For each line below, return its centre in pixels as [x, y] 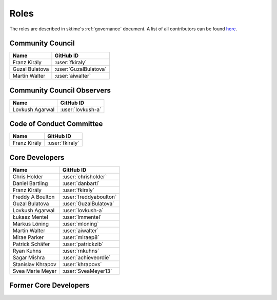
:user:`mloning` [81, 224]
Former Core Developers [50, 285]
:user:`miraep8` [81, 237]
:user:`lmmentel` [82, 217]
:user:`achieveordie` [86, 258]
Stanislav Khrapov [34, 264]
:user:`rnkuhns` [81, 251]
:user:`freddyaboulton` [90, 197]
